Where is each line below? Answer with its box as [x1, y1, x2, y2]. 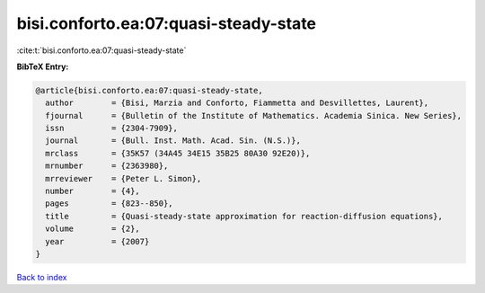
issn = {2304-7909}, [45, 123, 179, 134]
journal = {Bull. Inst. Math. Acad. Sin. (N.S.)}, [45, 136, 301, 146]
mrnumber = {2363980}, [45, 161, 169, 171]
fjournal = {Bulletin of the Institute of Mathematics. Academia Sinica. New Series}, [45, 111, 463, 120]
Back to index [16, 271, 67, 282]
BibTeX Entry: [16, 61, 69, 72]
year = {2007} [45, 236, 150, 246]
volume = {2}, [45, 224, 141, 234]
